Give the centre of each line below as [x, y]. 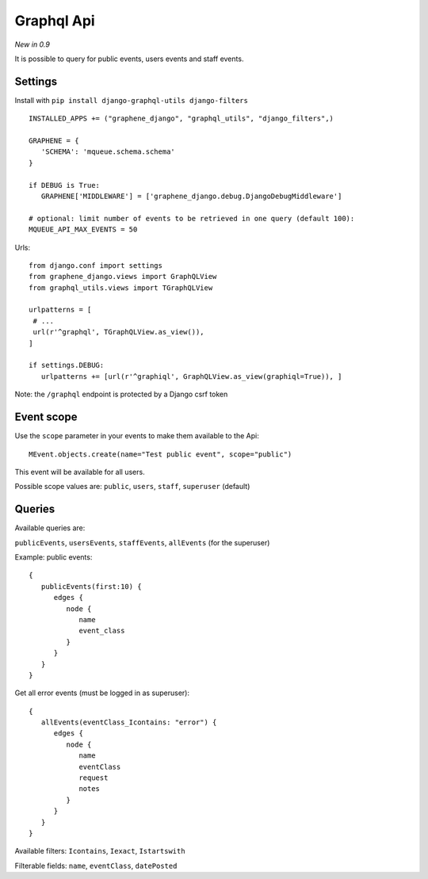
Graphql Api [55, 21]
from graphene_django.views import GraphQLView [123, 277]
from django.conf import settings [96, 265]
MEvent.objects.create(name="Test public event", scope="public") [160, 454]
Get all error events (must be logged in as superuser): [102, 693]
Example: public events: [53, 557]
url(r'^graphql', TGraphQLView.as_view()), [119, 332]
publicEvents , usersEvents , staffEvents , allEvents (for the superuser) [142, 542]
